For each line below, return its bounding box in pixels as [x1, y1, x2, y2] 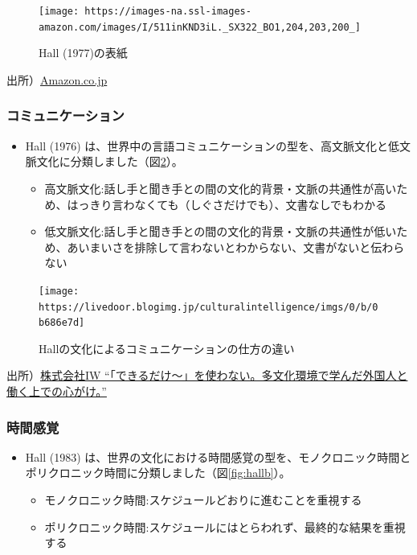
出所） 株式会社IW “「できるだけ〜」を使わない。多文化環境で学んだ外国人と [6, 367, 408, 384]
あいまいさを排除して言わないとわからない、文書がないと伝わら [67, 238, 405, 255]
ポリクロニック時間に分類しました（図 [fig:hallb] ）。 [25, 464, 291, 481]
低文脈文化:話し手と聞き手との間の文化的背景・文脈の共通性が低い [44, 223, 397, 240]
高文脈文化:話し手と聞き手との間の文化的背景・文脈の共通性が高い [44, 179, 397, 196]
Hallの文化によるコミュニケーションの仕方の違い [39, 339, 295, 356]
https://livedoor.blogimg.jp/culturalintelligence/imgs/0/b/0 [39, 301, 378, 313]
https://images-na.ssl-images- [84, 6, 251, 17]
